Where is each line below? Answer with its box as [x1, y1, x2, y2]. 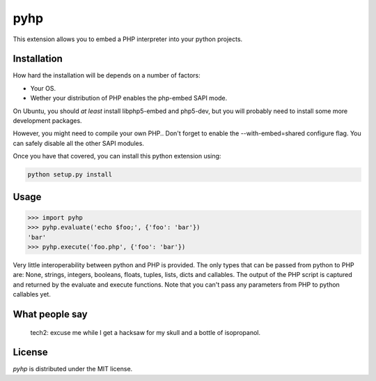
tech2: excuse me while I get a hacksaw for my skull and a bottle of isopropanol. [30, 328, 261, 336]
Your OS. [30, 84, 56, 92]
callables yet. [13, 290, 52, 299]
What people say [13, 308, 88, 320]
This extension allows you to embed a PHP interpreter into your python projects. [13, 35, 243, 43]
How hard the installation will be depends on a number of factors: [13, 71, 201, 80]
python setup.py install [27, 171, 113, 179]
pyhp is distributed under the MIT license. [13, 365, 133, 373]
